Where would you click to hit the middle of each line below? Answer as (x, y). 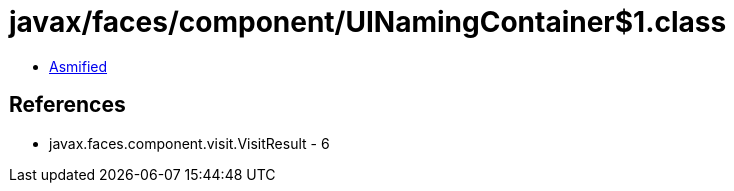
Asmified (78, 66)
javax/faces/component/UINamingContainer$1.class (368, 22)
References (67, 105)
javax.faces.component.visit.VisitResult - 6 (189, 143)
